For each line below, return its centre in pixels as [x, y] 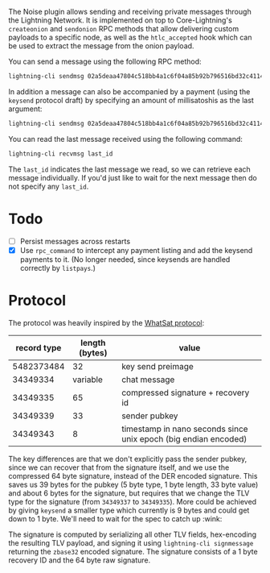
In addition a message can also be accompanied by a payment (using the [129, 91]
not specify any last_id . [49, 186]
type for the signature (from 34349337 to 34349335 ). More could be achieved [133, 501]
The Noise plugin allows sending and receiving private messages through [130, 12]
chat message [148, 380]
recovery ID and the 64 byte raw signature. [80, 560]
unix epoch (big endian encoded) [184, 438]
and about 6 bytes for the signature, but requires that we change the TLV [129, 493]
